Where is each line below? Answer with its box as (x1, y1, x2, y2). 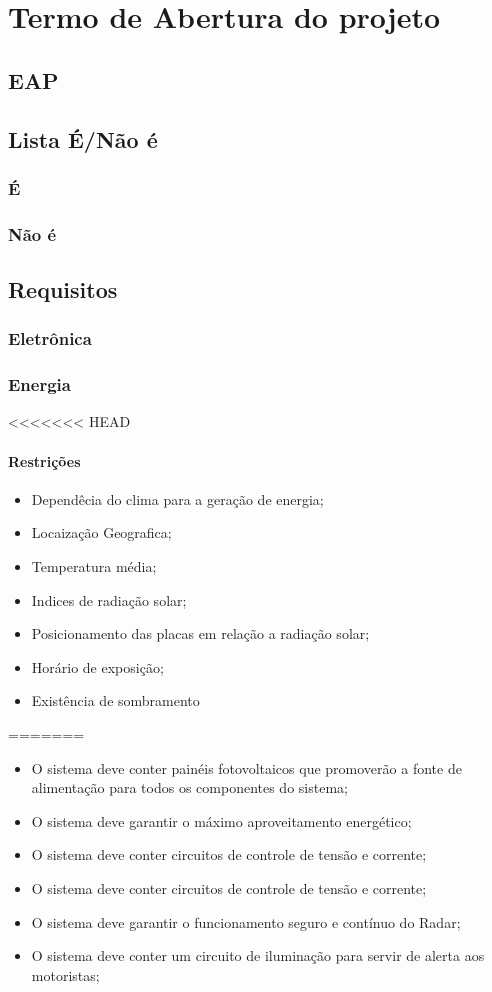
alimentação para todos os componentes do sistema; (31, 777, 348, 798)
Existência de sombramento (31, 690, 200, 711)
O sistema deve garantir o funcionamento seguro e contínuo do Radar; (31, 911, 461, 932)
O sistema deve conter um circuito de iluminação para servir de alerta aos (31, 945, 485, 966)
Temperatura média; (31, 556, 157, 577)
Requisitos (8, 274, 118, 305)
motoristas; (31, 964, 100, 985)
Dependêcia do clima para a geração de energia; (31, 488, 324, 509)
